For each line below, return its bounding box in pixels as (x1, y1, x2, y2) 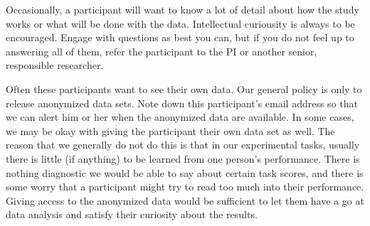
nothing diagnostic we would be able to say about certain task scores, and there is (6, 165, 364, 180)
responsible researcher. (6, 58, 104, 72)
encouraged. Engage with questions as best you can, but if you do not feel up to (6, 30, 354, 45)
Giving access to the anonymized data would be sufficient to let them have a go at (6, 193, 364, 208)
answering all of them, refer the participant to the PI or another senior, (6, 43, 317, 58)
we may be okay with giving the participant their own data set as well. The (6, 123, 335, 138)
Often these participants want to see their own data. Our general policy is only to (6, 81, 362, 96)
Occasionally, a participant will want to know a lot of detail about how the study (6, 2, 359, 16)
